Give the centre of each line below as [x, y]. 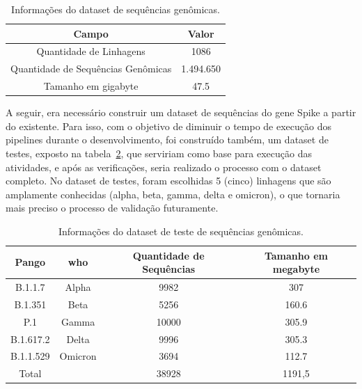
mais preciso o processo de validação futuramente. [112, 208]
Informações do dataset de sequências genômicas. [116, 9]
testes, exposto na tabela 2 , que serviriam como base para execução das [159, 153]
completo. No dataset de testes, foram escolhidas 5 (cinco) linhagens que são [168, 181]
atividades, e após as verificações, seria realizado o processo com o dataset [164, 167]
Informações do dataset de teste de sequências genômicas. [181, 231]
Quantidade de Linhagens [91, 51]
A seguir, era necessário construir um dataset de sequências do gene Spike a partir [181, 112]
